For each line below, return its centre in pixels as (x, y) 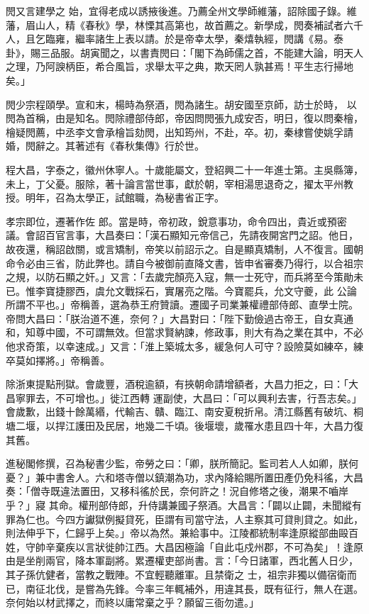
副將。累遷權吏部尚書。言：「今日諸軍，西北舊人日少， (231, 560)
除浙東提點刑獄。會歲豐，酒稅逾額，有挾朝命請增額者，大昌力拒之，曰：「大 (182, 384)
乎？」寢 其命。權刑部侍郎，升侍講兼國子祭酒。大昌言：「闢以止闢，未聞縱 (179, 505)
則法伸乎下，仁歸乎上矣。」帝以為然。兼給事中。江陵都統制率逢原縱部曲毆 (177, 533)
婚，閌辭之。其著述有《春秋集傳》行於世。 (105, 146)
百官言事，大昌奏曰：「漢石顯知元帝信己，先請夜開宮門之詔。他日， (202, 235)
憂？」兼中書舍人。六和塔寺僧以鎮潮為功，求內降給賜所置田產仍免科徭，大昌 (184, 477)
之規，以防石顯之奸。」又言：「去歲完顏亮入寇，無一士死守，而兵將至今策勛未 (184, 277)
